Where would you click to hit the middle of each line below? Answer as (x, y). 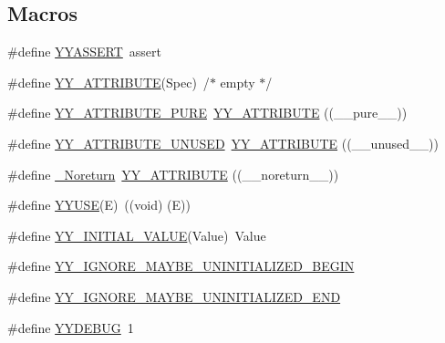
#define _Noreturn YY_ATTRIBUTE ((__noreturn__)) (173, 174)
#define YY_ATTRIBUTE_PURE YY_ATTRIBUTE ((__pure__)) (207, 113)
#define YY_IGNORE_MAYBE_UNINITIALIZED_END (174, 296)
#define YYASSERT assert (84, 52)
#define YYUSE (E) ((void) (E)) (99, 205)
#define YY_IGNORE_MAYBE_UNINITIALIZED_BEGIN (181, 266)
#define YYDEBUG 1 (71, 327)
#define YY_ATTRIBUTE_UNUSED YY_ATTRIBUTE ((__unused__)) (223, 143)
